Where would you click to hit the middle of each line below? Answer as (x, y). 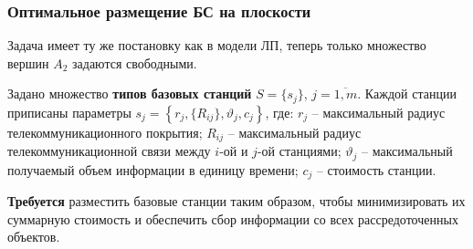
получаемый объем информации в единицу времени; (153, 169)
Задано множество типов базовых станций (130, 93)
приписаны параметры (69, 112)
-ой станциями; (299, 151)
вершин (28, 62)
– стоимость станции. (376, 169)
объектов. (34, 237)
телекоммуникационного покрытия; (105, 132)
